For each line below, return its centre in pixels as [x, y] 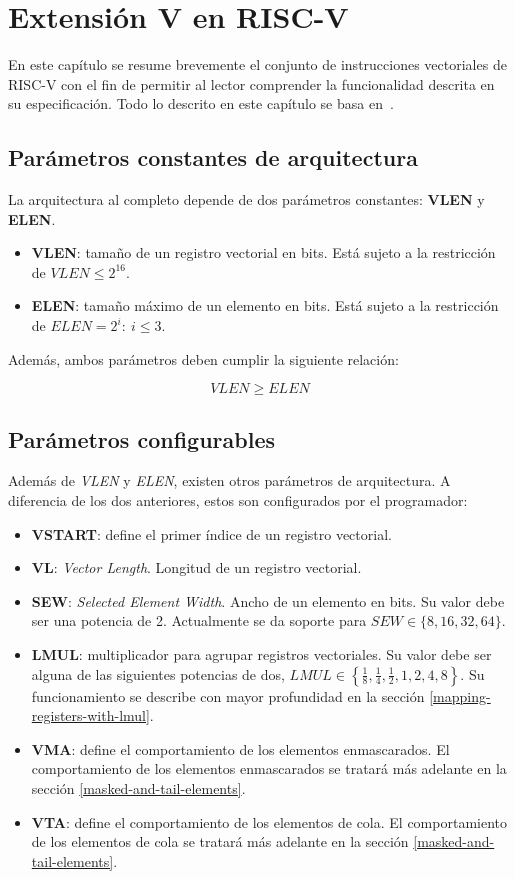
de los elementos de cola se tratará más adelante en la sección [220, 841]
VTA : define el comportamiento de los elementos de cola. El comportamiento [269, 821]
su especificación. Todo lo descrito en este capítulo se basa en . [201, 103]
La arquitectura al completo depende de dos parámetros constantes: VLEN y [246, 199]
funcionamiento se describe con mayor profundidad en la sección [228, 695]
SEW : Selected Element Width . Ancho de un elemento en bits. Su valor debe [268, 600]
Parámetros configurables [141, 438]
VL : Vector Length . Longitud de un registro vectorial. [196, 567]
